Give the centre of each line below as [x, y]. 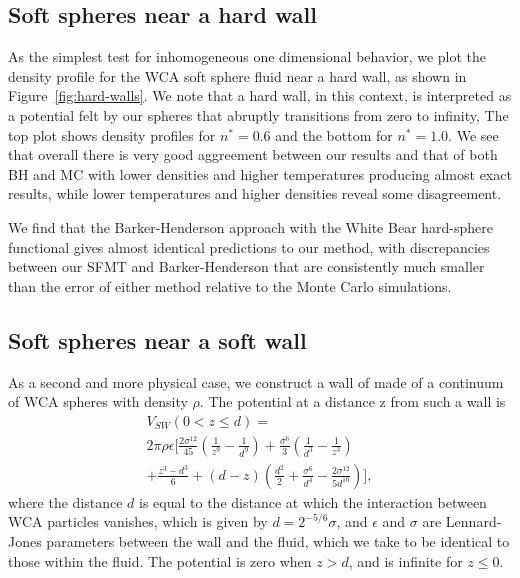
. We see [473, 134]
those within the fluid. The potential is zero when [160, 560]
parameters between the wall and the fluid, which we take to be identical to [278, 541]
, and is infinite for [405, 560]
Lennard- [473, 521]
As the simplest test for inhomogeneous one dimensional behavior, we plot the [247, 56]
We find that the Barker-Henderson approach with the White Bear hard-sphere [250, 226]
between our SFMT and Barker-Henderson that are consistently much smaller [246, 266]
